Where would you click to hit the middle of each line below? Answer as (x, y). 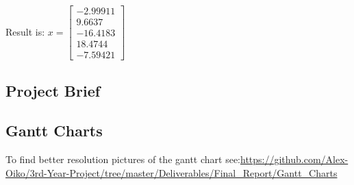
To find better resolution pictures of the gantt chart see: (123, 159)
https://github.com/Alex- (294, 159)
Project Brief (53, 90)
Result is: (25, 31)
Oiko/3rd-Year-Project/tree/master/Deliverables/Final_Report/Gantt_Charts (172, 172)
